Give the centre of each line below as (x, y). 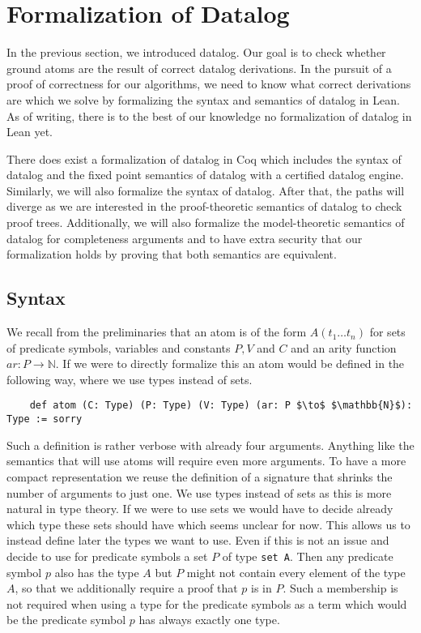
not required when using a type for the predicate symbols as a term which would (207, 603)
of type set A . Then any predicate (308, 556)
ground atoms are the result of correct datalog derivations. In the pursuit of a (199, 68)
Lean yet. (30, 132)
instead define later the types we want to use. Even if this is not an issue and (198, 540)
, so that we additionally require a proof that (126, 588)
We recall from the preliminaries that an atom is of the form (157, 332)
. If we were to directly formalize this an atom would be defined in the (230, 364)
